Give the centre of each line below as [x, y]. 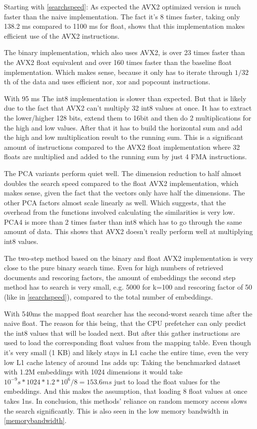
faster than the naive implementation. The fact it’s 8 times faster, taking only [122, 16]
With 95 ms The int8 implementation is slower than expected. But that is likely [125, 98]
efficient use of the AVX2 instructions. [62, 35]
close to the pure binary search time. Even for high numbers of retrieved [114, 268]
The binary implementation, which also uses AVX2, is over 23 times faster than [125, 52]
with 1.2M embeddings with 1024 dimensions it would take [93, 372]
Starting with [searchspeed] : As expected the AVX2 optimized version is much [123, 6]
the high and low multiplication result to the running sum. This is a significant [124, 137]
